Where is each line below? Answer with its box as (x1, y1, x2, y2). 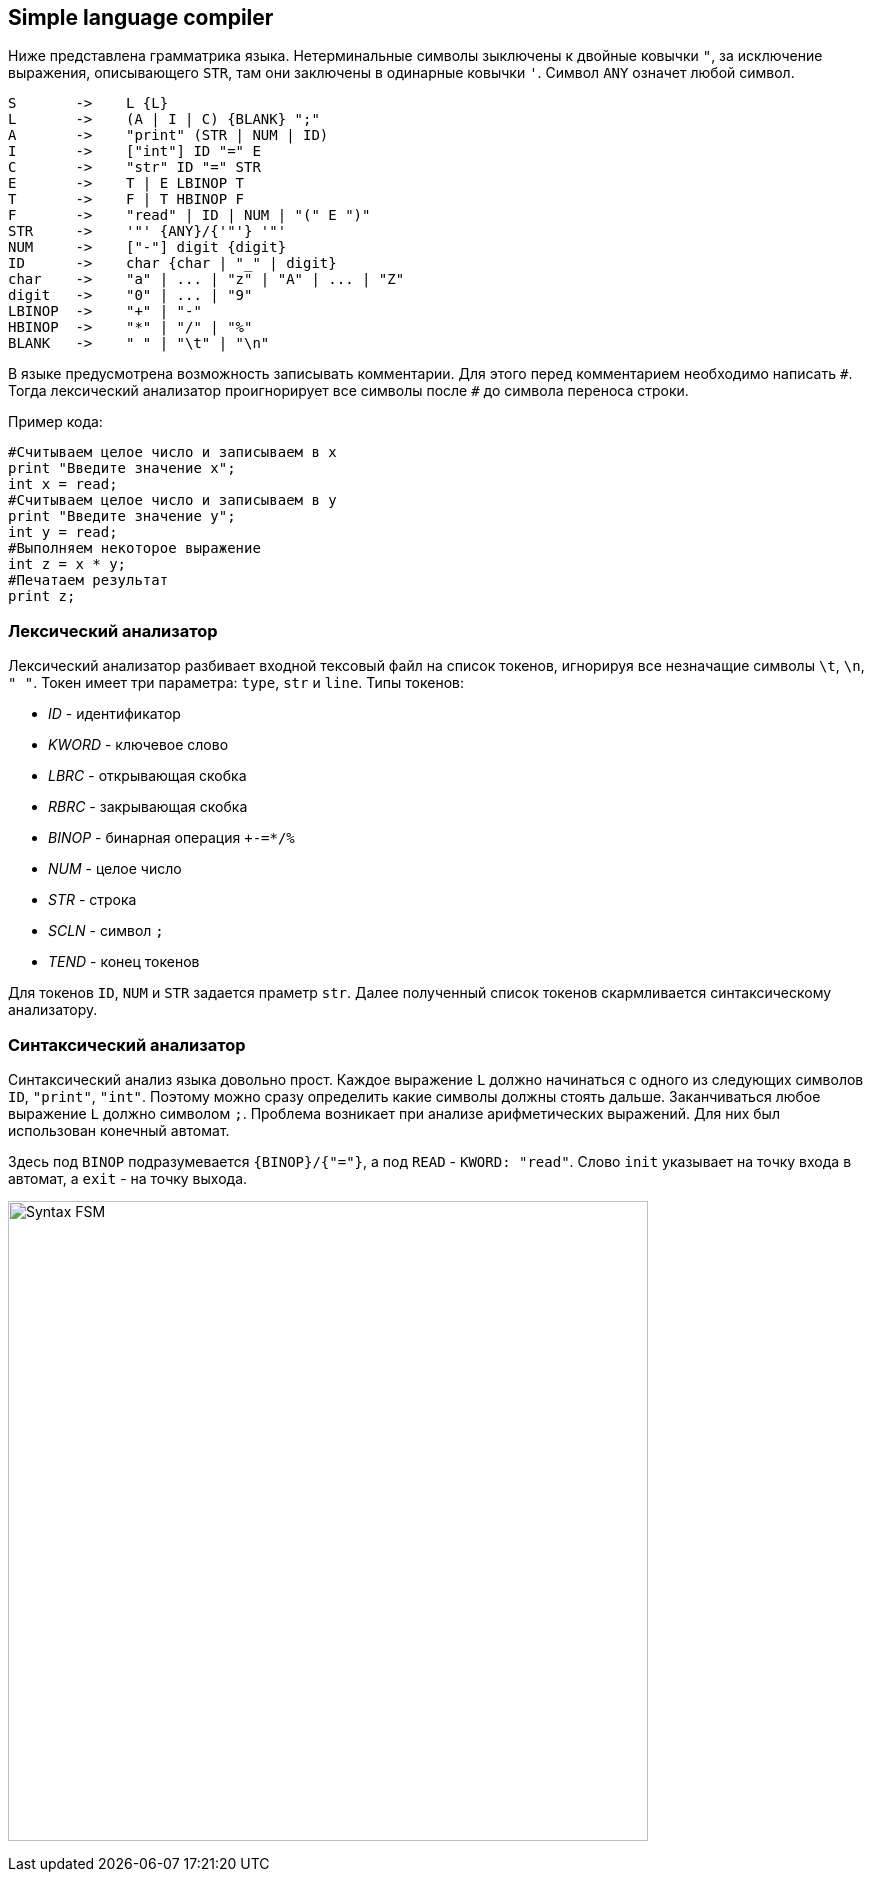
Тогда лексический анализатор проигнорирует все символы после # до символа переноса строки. (8, 382, 689, 400)
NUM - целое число (48, 860, 182, 878)
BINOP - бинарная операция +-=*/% (48, 829, 295, 847)
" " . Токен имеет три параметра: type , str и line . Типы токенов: (8, 674, 465, 692)
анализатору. (8, 1001, 98, 1019)
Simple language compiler (8, 5, 274, 30)
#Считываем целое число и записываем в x (8, 444, 337, 461)
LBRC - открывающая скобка (48, 767, 247, 785)
